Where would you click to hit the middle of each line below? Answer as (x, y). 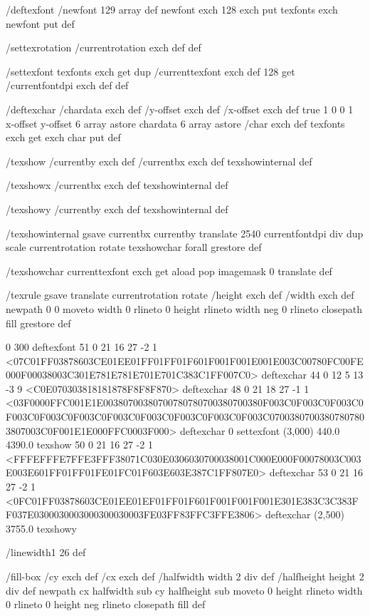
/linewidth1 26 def (46, 552)
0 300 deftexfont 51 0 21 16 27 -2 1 (82, 347)
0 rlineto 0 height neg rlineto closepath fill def (106, 604)
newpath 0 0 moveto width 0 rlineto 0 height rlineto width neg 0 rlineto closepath (184, 308)
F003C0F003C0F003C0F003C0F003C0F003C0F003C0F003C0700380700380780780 (185, 417)
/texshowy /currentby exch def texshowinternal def (117, 209)
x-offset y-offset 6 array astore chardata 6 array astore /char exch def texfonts (175, 123)
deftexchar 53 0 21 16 (316, 472)
